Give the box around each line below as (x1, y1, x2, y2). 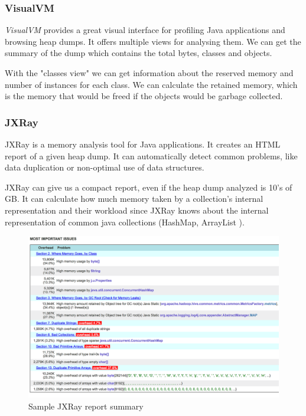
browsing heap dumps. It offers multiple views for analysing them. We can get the (5, 35, 301, 47)
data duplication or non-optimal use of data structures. (5, 161, 204, 173)
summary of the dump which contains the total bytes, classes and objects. (5, 47, 272, 59)
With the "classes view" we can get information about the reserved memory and (5, 67, 294, 78)
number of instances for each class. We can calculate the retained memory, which (5, 78, 298, 90)
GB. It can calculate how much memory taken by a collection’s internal (5, 192, 263, 205)
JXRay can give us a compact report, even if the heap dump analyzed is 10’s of (5, 181, 292, 193)
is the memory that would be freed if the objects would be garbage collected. (5, 90, 283, 102)
